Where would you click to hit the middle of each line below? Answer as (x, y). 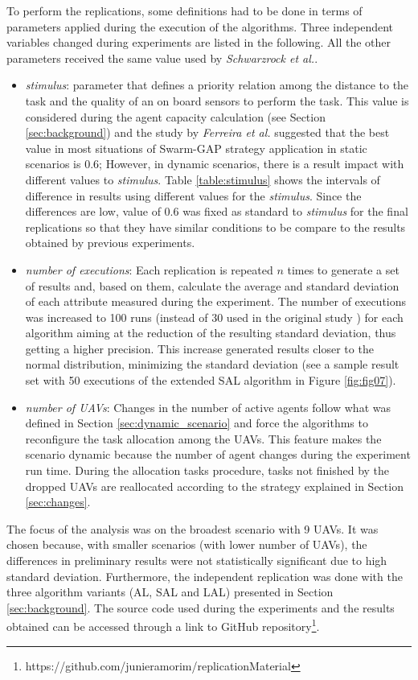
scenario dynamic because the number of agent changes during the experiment (218, 454)
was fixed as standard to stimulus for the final (295, 211)
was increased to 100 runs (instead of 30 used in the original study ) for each (214, 317)
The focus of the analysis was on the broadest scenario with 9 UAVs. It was (193, 528)
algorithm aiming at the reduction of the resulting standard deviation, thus (211, 333)
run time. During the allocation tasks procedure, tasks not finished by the (207, 470)
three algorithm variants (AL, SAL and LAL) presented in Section (170, 592)
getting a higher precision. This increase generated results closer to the (199, 348)
